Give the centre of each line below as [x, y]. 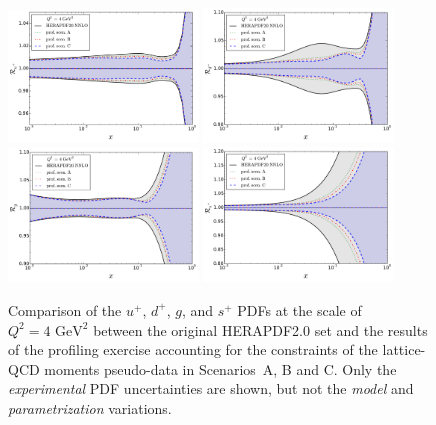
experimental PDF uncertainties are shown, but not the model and [211, 388]
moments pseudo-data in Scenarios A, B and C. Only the [220, 368]
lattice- [404, 349]
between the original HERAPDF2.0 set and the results [260, 329]
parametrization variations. [90, 407]
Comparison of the [65, 309]
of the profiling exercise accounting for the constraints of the [193, 349]
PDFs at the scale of [299, 309]
